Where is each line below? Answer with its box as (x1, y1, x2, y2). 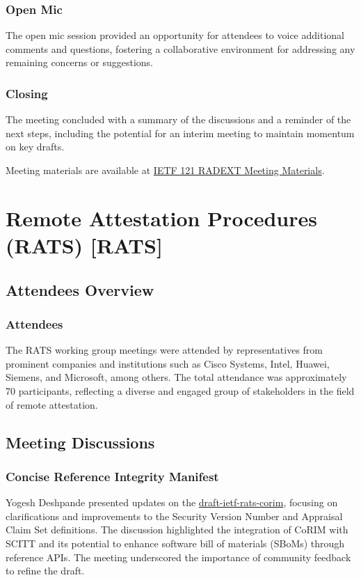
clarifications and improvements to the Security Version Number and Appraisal (6, 508, 343, 523)
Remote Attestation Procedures (6, 203, 317, 232)
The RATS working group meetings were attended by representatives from (6, 343, 323, 357)
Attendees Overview (6, 279, 154, 300)
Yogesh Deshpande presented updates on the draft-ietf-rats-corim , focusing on (6, 495, 338, 510)
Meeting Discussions (6, 431, 155, 453)
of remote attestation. (6, 397, 98, 412)
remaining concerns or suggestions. (6, 55, 153, 70)
